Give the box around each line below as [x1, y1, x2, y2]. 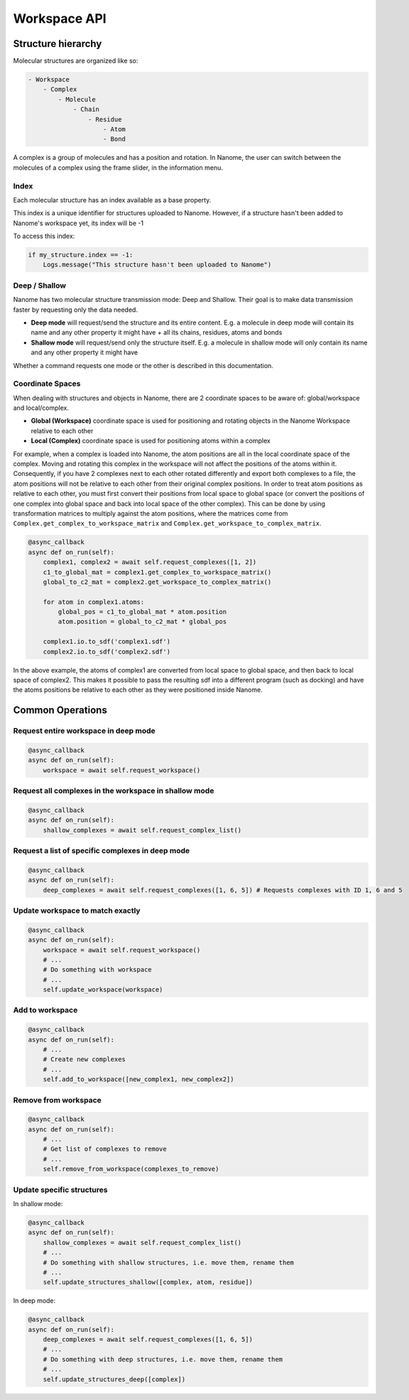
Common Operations [13, 704, 108, 717]
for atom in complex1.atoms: [43, 597, 145, 606]
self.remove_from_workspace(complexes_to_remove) [43, 1165, 219, 1173]
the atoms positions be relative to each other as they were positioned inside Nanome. [13, 685, 263, 694]
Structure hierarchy [13, 38, 102, 50]
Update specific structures [13, 1185, 108, 1195]
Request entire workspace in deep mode [13, 726, 156, 736]
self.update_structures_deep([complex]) [43, 1375, 186, 1383]
